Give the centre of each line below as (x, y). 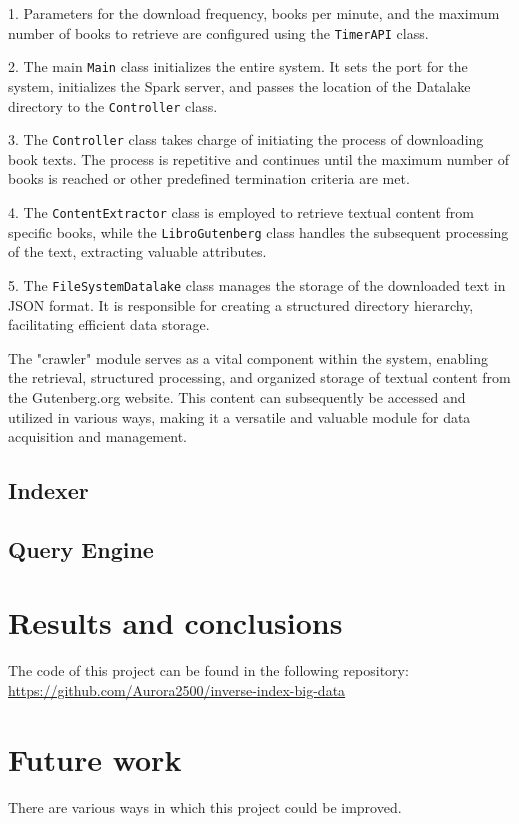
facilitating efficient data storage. (109, 324)
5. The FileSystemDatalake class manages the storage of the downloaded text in (257, 284)
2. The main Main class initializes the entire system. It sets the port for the (238, 66)
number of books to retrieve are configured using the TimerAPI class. (218, 32)
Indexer (48, 490)
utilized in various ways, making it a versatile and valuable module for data (239, 416)
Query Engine (81, 548)
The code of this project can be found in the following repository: (208, 670)
